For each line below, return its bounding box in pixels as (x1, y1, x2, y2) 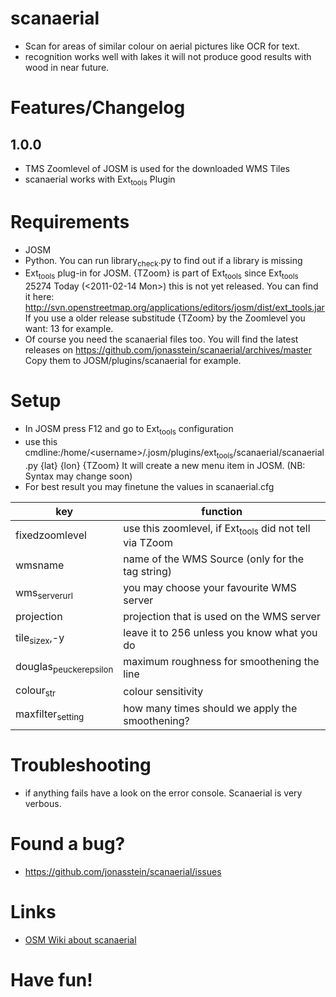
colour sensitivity (123, 684, 204, 698)
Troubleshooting (10, 754, 152, 777)
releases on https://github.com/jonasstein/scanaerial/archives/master (24, 344, 312, 356)
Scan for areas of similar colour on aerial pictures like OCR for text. (24, 40, 301, 52)
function (201, 504, 243, 518)
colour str (15, 683, 57, 699)
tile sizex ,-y (15, 631, 65, 647)
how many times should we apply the (123, 702, 298, 716)
